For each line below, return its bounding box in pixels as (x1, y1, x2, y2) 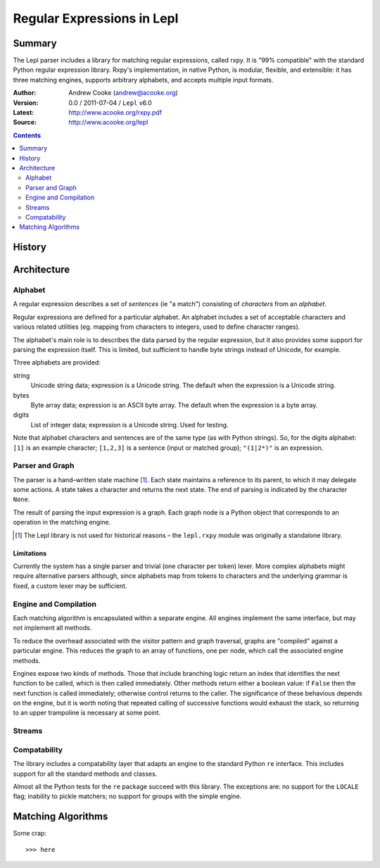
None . (13, 495, 30, 503)
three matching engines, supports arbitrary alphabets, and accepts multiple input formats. (13, 75, 274, 84)
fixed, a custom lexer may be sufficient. (13, 581, 127, 590)
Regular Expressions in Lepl (13, 11, 179, 26)
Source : (13, 118, 37, 127)
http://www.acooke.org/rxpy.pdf (68, 108, 162, 117)
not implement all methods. (13, 624, 92, 632)
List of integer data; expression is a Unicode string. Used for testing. (30, 420, 229, 429)
